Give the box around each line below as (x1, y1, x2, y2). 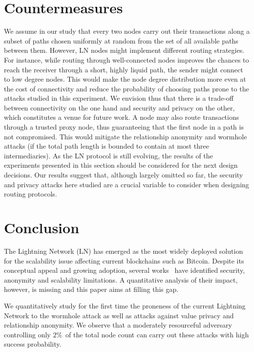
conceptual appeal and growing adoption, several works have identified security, (4, 265, 245, 275)
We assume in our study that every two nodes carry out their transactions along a (4, 26, 250, 36)
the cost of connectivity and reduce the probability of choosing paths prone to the (4, 83, 249, 93)
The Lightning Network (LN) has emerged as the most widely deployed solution (4, 245, 243, 256)
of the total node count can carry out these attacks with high (65, 329, 249, 339)
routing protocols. (4, 189, 57, 199)
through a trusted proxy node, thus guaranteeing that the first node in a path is (4, 122, 244, 132)
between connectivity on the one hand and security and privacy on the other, (4, 102, 235, 112)
